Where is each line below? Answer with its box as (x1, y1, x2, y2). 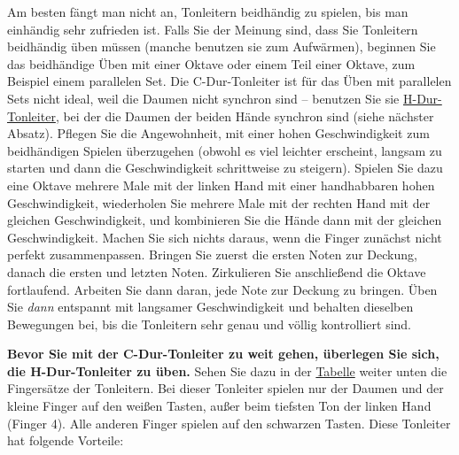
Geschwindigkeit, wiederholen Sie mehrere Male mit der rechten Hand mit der (7, 193, 431, 212)
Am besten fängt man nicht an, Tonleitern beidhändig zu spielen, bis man (7, 3, 408, 20)
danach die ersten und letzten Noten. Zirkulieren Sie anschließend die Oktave (7, 262, 426, 281)
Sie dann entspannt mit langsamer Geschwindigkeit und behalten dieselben (7, 297, 414, 316)
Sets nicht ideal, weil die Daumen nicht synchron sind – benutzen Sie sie (7, 89, 400, 107)
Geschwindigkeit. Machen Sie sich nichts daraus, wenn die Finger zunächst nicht (7, 227, 442, 246)
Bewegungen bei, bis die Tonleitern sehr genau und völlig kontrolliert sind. (7, 314, 412, 333)
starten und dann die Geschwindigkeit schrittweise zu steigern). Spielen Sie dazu (7, 158, 443, 177)
